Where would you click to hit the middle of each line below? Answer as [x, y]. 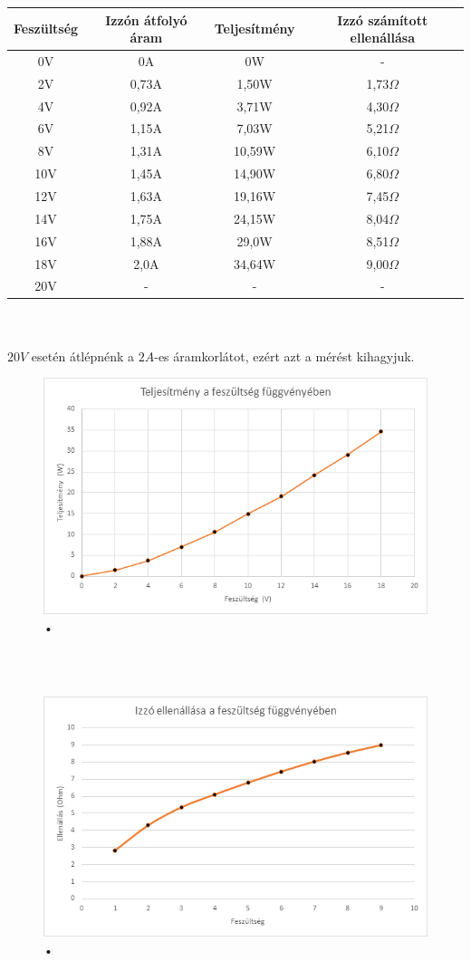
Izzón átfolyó [146, 19]
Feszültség [46, 29]
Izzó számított [383, 19]
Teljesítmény [255, 29]
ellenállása [382, 38]
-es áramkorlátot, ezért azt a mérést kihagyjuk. [284, 356]
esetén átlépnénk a [83, 356]
